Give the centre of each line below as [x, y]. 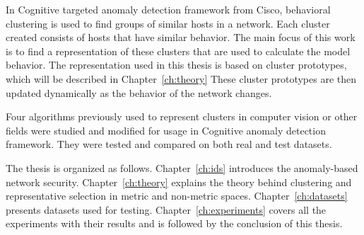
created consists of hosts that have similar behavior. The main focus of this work [181, 37]
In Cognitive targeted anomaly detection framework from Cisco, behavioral [168, 9]
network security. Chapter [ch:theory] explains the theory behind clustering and [179, 182]
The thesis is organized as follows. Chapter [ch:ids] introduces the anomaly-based [182, 167]
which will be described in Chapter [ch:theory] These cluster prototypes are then [181, 78]
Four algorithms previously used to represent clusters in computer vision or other [182, 116]
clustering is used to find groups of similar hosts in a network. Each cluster [168, 23]
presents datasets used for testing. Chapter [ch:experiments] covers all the [166, 209]
